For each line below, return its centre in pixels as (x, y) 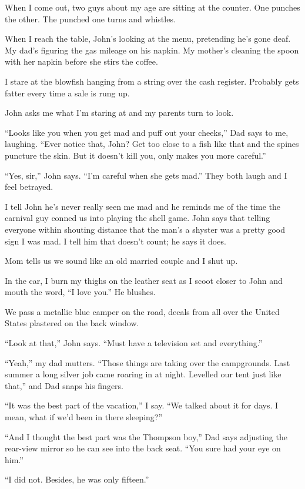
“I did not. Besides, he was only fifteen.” (77, 479)
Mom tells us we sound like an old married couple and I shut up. (121, 261)
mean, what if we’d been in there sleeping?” (84, 417)
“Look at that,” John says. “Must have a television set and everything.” (134, 343)
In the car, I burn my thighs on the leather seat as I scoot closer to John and (144, 280)
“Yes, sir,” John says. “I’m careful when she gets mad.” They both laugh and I (146, 175)
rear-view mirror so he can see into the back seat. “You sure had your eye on (143, 448)
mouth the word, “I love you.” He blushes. (80, 292)
